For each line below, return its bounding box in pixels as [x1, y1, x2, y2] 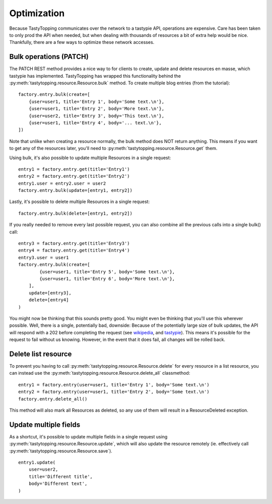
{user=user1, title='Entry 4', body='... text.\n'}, [28, 120, 162, 126]
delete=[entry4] [28, 297, 69, 303]
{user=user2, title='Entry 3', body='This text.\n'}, [28, 113, 165, 119]
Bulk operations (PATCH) [9, 53, 89, 61]
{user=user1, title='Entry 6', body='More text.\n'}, [39, 276, 175, 281]
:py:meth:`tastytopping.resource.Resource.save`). [9, 447, 113, 454]
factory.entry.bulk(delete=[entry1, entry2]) [18, 210, 133, 216]
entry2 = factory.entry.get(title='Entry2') [18, 173, 130, 179]
